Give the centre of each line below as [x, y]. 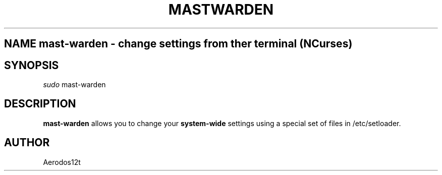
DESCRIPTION [40, 104]
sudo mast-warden [74, 85]
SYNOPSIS [32, 65]
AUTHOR [27, 143]
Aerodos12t [62, 162]
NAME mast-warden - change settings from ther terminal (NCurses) [178, 44]
